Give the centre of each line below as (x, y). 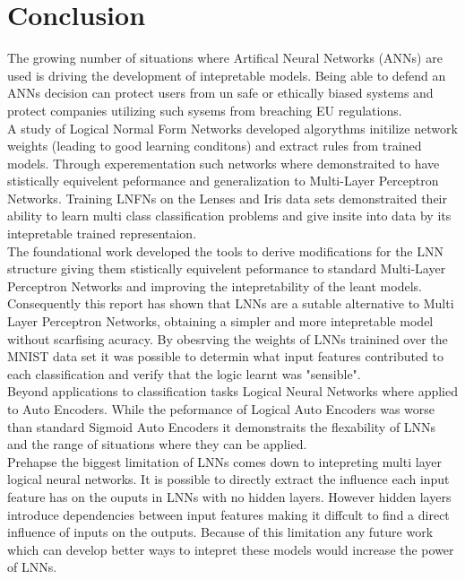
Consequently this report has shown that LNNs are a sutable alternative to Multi (231, 303)
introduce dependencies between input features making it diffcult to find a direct (228, 514)
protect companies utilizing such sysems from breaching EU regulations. (205, 110)
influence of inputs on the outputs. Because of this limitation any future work (220, 532)
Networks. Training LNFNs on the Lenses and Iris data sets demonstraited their (227, 198)
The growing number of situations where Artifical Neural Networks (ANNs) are (225, 58)
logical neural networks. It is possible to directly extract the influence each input (228, 479)
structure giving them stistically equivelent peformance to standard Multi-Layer (227, 268)
